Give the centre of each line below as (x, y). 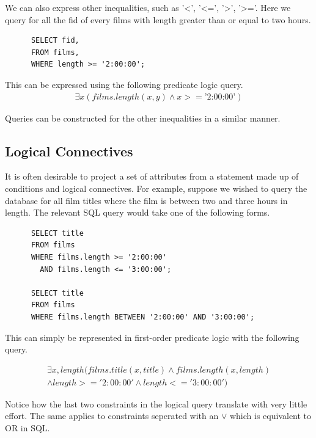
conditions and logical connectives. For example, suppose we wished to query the (156, 188)
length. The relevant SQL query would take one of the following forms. (138, 212)
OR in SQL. (28, 427)
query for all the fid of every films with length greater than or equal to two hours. (158, 19)
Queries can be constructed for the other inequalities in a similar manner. (143, 118)
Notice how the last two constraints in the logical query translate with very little (156, 403)
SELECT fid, (55, 41)
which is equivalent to (270, 416)
